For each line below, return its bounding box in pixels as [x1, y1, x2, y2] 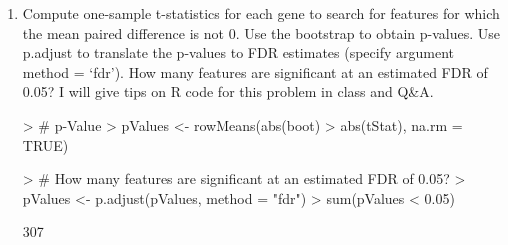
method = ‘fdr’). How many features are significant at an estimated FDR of [22, 61, 488, 82]
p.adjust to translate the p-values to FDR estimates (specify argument [22, 42, 455, 63]
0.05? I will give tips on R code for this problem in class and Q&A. [22, 81, 434, 102]
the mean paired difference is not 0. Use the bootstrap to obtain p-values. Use [22, 22, 501, 43]
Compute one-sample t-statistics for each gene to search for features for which [22, 3, 500, 23]
